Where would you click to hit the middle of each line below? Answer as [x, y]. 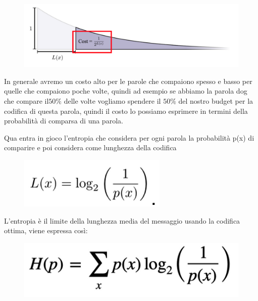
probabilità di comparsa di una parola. [64, 121]
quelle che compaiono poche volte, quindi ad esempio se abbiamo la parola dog [126, 91]
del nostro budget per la [216, 101]
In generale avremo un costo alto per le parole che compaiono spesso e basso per [128, 81]
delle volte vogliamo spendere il [112, 101]
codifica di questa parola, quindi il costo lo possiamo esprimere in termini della [126, 111]
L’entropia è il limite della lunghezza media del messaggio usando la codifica [122, 220]
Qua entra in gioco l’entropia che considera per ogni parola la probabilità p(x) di [129, 137]
